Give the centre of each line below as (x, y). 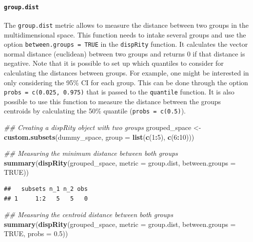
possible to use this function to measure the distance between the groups (113, 101)
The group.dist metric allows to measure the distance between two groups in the (126, 25)
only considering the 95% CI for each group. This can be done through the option (126, 82)
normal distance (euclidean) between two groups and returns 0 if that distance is (125, 53)
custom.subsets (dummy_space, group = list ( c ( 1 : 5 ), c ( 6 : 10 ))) (99, 137)
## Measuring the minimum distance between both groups (91, 153)
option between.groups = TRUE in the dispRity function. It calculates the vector (126, 44)
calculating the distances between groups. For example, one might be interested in (126, 72)
